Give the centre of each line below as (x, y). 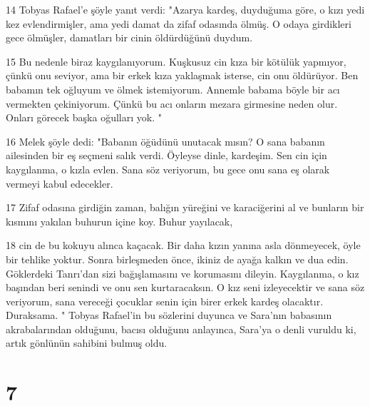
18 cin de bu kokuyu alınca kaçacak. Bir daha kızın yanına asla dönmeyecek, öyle (183, 245)
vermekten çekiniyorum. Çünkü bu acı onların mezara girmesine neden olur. (172, 103)
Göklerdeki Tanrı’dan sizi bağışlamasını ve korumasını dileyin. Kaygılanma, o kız (183, 273)
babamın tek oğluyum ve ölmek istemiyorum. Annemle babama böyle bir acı (173, 89)
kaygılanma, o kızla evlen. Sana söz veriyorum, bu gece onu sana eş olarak (168, 169)
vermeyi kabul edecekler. (60, 183)
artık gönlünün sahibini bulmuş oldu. (87, 343)
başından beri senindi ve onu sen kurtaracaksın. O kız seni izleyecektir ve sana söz (185, 287)
